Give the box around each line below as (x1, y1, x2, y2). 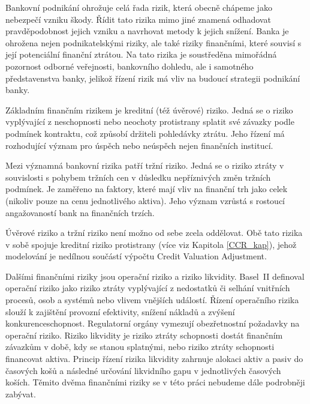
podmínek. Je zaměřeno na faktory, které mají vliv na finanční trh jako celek (5, 182, 288, 195)
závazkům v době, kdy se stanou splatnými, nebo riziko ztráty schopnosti (5, 340, 275, 353)
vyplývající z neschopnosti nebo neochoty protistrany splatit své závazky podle (5, 115, 294, 128)
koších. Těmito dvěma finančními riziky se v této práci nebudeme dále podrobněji (5, 376, 305, 388)
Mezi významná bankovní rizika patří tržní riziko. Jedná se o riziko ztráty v (5, 159, 284, 172)
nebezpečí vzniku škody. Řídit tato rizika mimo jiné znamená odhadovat (5, 13, 271, 25)
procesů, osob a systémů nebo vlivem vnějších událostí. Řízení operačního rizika (5, 294, 299, 306)
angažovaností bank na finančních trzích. (5, 206, 155, 219)
